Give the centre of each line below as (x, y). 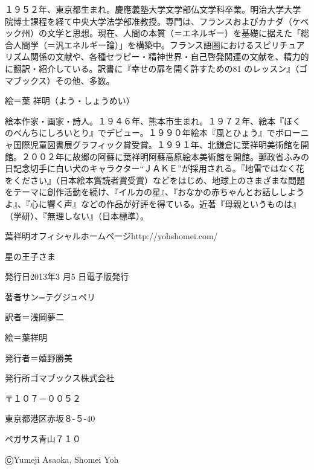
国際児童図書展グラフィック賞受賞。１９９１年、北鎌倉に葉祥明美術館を (157, 144)
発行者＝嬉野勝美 (39, 357)
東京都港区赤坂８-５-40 (50, 418)
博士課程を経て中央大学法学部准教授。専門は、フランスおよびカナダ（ (152, 21)
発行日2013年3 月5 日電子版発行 (67, 276)
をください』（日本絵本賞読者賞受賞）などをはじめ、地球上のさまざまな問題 (155, 180)
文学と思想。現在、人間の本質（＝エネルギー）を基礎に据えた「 (174, 33)
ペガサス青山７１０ (43, 439)
